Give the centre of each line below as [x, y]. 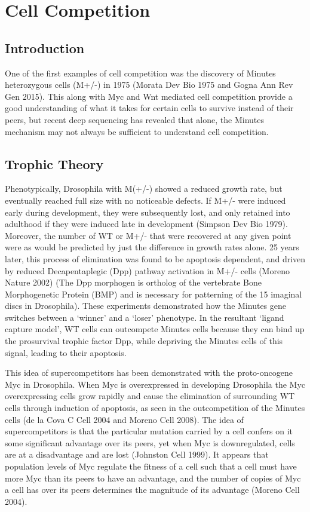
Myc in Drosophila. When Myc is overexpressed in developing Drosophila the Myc [155, 384]
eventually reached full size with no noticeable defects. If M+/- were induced [145, 200]
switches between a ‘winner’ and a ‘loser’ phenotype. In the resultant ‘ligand [145, 317]
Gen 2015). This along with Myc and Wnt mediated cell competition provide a [149, 96]
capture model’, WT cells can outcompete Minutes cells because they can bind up [155, 329]
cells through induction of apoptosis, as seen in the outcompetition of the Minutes [155, 408]
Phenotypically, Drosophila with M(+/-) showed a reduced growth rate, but [144, 188]
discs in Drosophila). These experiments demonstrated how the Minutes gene [145, 306]
